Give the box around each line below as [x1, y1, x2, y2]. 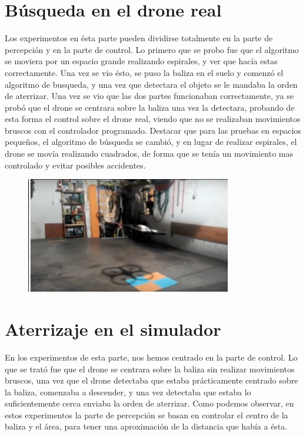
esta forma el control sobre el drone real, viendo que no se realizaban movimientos [5, 113, 301, 125]
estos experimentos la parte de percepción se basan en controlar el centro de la [5, 408, 288, 421]
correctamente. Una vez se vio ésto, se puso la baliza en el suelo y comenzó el [5, 66, 284, 78]
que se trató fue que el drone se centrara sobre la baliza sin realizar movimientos [5, 362, 295, 375]
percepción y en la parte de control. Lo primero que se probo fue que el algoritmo [5, 43, 299, 55]
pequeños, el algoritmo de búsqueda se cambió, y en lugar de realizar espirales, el [5, 136, 297, 148]
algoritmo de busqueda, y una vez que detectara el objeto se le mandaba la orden [5, 78, 298, 90]
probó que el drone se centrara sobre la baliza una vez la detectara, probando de [5, 101, 295, 113]
